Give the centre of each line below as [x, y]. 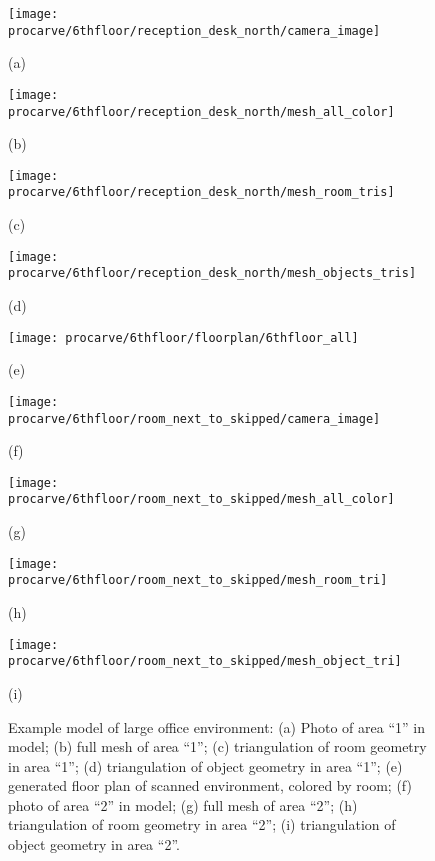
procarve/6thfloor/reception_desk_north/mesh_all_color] [201, 111]
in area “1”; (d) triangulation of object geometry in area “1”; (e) [205, 765]
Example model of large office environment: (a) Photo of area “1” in [216, 726]
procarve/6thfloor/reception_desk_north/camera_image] [194, 30]
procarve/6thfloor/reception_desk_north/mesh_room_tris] [201, 192]
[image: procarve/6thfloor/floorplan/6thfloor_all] [183, 337]
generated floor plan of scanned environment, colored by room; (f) [210, 785]
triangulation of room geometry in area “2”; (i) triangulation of [202, 824]
